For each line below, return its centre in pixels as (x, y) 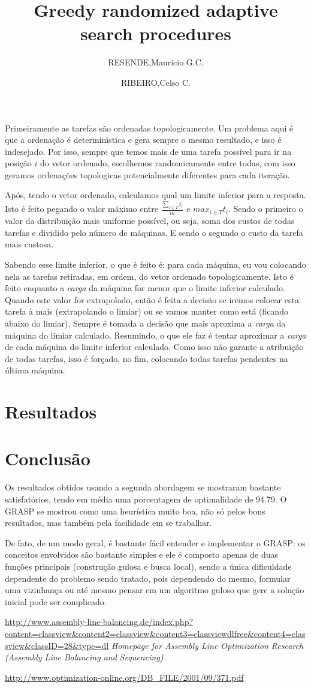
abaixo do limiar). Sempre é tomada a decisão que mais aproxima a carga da (145, 323)
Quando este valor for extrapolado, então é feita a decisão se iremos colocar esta (152, 299)
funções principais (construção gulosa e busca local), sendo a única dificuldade (148, 566)
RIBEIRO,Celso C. (156, 82)
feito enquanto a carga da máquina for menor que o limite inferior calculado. (145, 288)
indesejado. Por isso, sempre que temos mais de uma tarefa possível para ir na (148, 151)
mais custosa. (29, 244)
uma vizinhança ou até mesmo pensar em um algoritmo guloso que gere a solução (155, 590)
